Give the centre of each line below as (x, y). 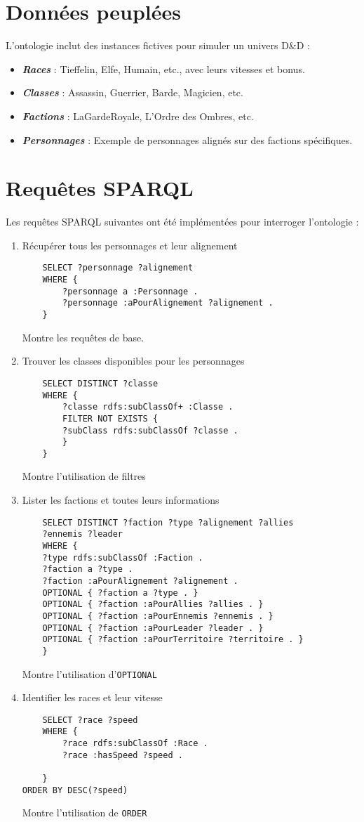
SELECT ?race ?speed (90, 720)
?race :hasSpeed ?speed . (123, 755)
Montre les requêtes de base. (83, 337)
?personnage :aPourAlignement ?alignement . (168, 303)
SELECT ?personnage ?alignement (118, 268)
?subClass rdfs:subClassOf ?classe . (150, 430)
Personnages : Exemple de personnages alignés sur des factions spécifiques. (187, 139)
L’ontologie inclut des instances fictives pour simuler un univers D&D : (158, 45)
